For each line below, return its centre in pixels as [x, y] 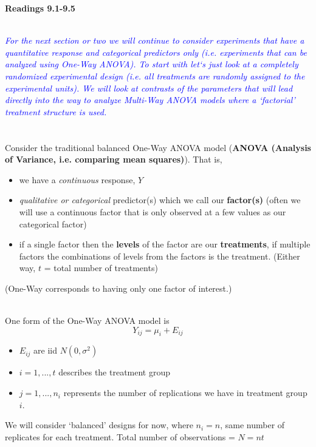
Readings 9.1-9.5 [40, 8]
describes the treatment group [115, 372]
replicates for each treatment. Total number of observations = [120, 436]
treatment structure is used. [56, 111]
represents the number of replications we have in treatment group [185, 393]
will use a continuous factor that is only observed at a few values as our [153, 211]
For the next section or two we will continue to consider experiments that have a [155, 40]
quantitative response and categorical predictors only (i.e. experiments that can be [156, 52]
